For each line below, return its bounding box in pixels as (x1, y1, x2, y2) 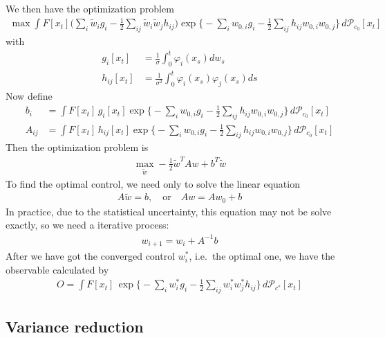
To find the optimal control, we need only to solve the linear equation (6, 176, 300, 190)
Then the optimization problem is (6, 140, 149, 154)
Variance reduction (6, 315, 144, 337)
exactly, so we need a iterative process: (6, 217, 169, 232)
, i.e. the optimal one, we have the (189, 249, 335, 263)
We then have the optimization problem (6, 1, 174, 15)
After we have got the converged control (6, 249, 176, 263)
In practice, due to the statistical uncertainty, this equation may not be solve (6, 204, 332, 218)
